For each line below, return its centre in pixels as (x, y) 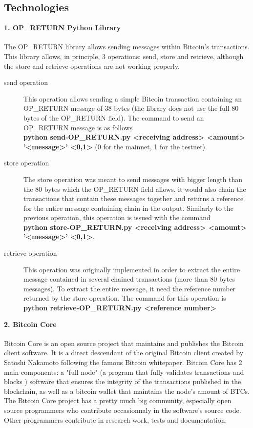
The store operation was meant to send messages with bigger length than (133, 179)
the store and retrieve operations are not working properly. (92, 66)
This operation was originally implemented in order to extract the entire (132, 269)
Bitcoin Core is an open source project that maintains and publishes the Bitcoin (124, 343)
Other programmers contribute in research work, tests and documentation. (116, 419)
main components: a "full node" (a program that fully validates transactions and (124, 372)
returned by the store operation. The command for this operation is (125, 298)
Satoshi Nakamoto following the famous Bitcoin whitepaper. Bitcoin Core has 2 (123, 362)
